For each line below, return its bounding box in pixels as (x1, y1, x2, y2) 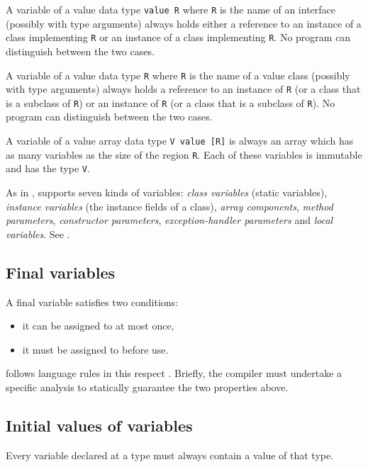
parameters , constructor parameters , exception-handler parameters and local (6, 213, 333, 227)
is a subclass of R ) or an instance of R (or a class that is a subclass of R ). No (6, 95, 335, 110)
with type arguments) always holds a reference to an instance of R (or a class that (6, 81, 361, 96)
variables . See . (6, 226, 70, 241)
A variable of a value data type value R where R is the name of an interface (6, 2, 336, 16)
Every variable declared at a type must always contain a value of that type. (6, 447, 334, 462)
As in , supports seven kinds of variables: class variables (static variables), (6, 185, 328, 200)
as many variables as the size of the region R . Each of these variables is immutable (6, 147, 362, 162)
